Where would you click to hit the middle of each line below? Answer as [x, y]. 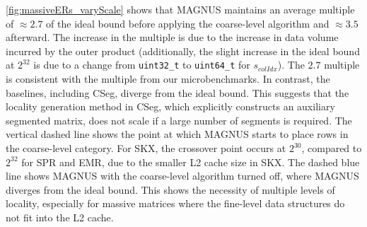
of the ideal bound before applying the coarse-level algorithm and [188, 23]
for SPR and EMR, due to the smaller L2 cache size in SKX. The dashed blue [191, 162]
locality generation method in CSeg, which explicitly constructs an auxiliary [170, 106]
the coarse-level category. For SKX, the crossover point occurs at [146, 148]
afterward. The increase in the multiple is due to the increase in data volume [172, 37]
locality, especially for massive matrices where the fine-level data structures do [175, 203]
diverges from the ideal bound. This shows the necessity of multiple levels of [170, 189]
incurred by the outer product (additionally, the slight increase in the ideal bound [183, 51]
